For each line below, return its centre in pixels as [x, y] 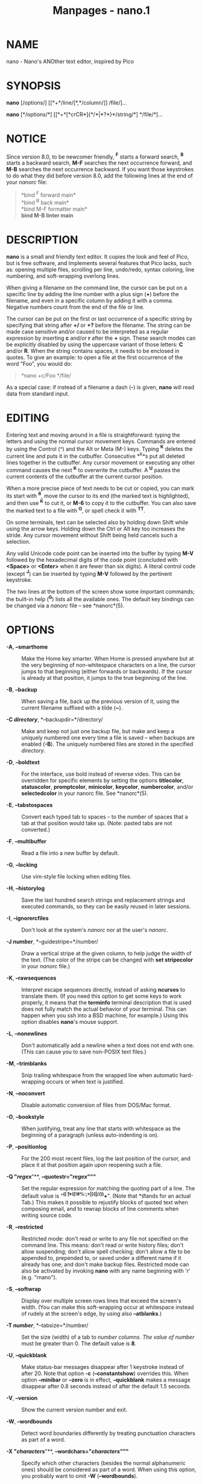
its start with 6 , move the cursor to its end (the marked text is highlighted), [98, 495]
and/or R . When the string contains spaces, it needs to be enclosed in [93, 351]
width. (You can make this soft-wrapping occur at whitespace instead [108, 1307]
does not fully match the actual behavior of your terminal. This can [104, 1009]
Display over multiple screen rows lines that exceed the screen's [101, 1301]
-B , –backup [22, 689]
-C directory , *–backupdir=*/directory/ [55, 719]
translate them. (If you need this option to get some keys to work [102, 996]
